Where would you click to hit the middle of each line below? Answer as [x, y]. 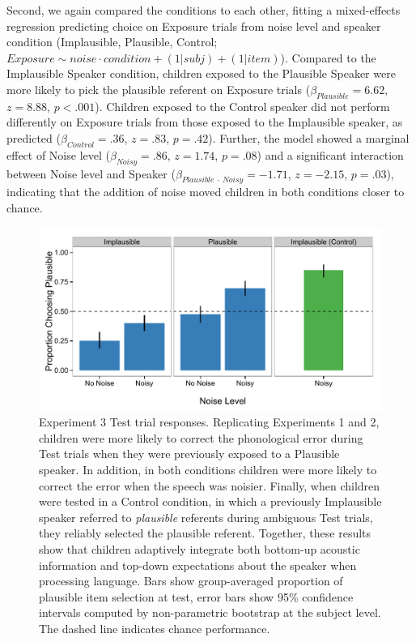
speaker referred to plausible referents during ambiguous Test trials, [206, 517]
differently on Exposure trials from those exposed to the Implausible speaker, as [205, 122]
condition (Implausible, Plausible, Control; [112, 42]
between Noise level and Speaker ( [91, 173]
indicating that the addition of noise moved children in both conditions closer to [206, 192]
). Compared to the [328, 57]
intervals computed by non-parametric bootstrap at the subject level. [210, 612]
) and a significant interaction [330, 154]
